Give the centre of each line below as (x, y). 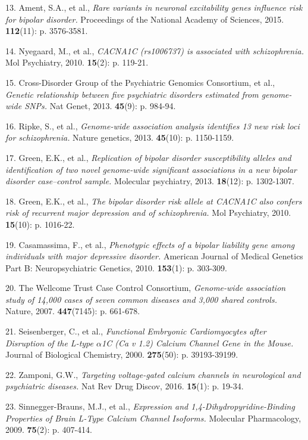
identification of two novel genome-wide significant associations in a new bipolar (151, 169)
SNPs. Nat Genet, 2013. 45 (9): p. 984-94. (100, 106)
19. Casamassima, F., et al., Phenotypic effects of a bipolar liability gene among (150, 244)
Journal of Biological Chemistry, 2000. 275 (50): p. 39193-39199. (122, 354)
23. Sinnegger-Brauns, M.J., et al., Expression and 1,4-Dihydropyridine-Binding (150, 406)
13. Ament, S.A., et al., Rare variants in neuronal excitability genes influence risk (154, 7)
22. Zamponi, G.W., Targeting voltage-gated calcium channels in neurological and (153, 374)
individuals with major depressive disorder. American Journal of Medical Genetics (154, 256)
